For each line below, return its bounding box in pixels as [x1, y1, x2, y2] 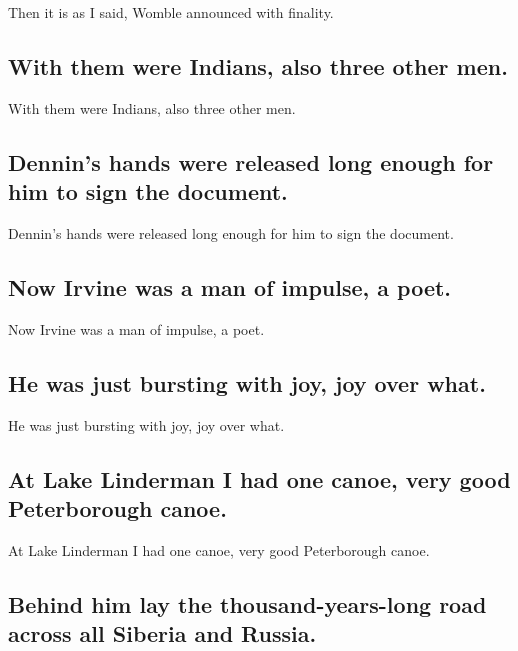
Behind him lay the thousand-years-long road [8, 588, 487, 619]
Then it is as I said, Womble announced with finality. [8, 2, 334, 22]
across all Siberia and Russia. [8, 618, 317, 649]
